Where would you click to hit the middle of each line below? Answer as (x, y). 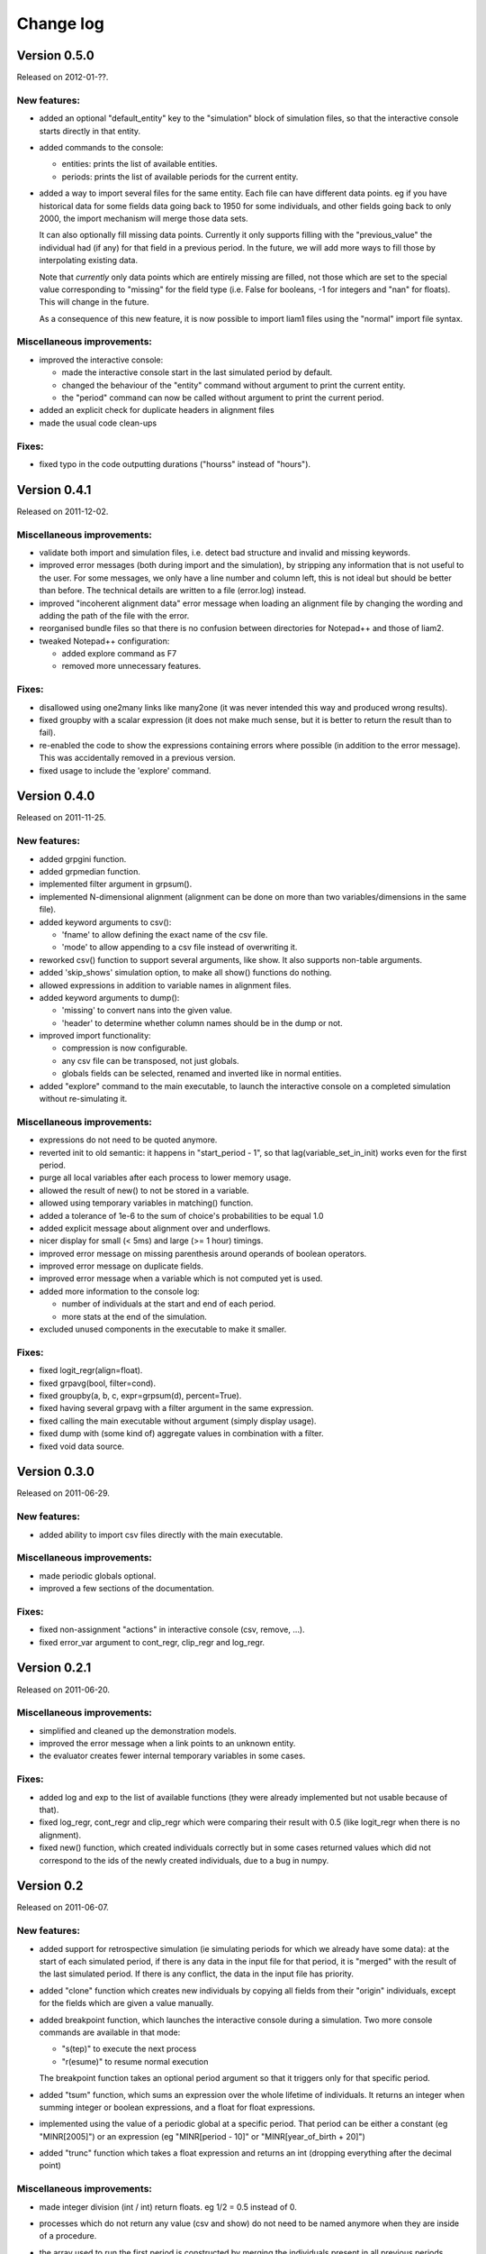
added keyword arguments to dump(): (109, 997)
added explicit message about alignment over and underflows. (155, 1228)
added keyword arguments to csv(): (105, 922)
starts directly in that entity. (90, 131)
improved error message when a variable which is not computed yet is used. (181, 1278)
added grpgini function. (83, 859)
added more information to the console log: (119, 1291)
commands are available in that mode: (110, 2032)
